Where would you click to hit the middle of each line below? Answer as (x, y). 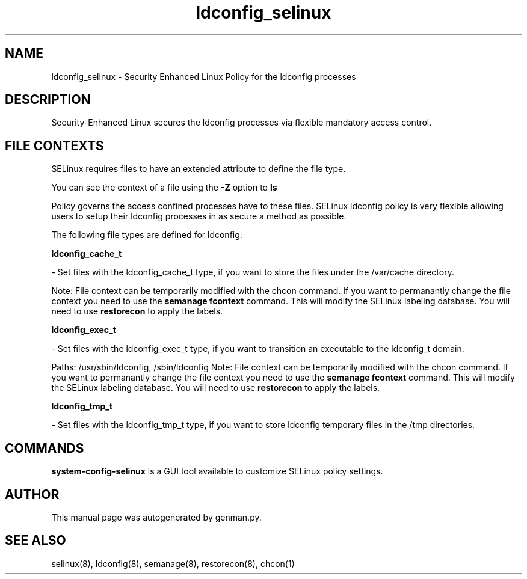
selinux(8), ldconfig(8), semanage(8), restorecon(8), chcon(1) (173, 563)
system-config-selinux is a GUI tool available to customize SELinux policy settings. (217, 471)
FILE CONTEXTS (54, 146)
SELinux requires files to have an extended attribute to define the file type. (199, 169)
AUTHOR (32, 494)
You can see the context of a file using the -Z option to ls (164, 188)
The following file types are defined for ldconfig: (147, 235)
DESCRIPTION (48, 100)
